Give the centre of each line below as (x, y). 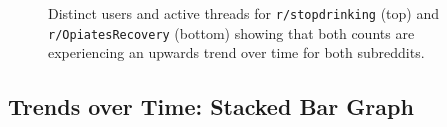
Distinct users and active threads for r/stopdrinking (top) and (243, 13)
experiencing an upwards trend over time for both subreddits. (236, 52)
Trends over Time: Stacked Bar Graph (211, 106)
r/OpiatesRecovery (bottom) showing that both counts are (231, 32)
